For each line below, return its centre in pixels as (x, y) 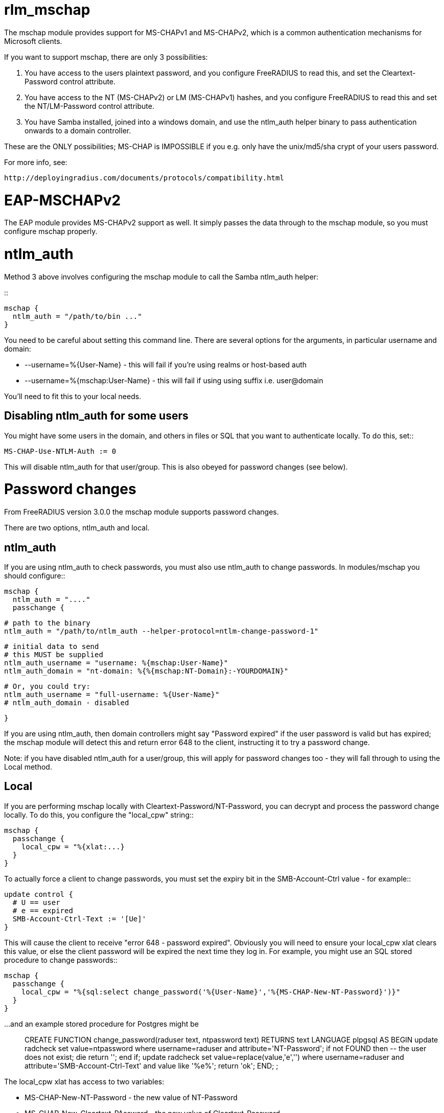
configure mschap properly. (51, 231)
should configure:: (35, 575)
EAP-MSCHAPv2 (63, 200)
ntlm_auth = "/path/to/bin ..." (77, 316)
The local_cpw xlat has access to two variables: (84, 1081)
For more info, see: (36, 162)
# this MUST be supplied (54, 654)
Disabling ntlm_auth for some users (96, 416)
